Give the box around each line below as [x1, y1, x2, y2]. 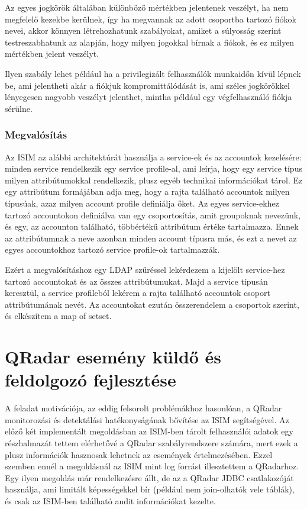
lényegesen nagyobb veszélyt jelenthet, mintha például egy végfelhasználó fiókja [5, 91, 292, 103]
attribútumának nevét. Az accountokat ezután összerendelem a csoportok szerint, [5, 298, 299, 310]
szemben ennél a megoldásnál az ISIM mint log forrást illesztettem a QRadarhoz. [5, 460, 299, 472]
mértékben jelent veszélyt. [5, 47, 99, 60]
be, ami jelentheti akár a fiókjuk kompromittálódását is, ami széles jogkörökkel [5, 79, 290, 91]
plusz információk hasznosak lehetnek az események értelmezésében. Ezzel [5, 448, 273, 460]
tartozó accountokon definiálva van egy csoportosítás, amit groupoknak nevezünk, [5, 208, 301, 221]
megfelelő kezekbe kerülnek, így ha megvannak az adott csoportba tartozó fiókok [5, 12, 296, 25]
